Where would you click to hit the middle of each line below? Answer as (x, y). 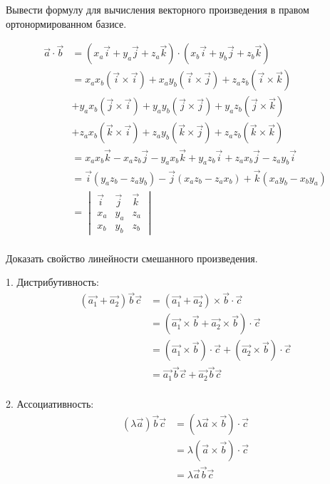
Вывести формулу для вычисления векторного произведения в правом (158, 9)
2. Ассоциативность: (50, 403)
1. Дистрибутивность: (52, 282)
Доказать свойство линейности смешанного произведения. (132, 258)
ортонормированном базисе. (66, 23)
